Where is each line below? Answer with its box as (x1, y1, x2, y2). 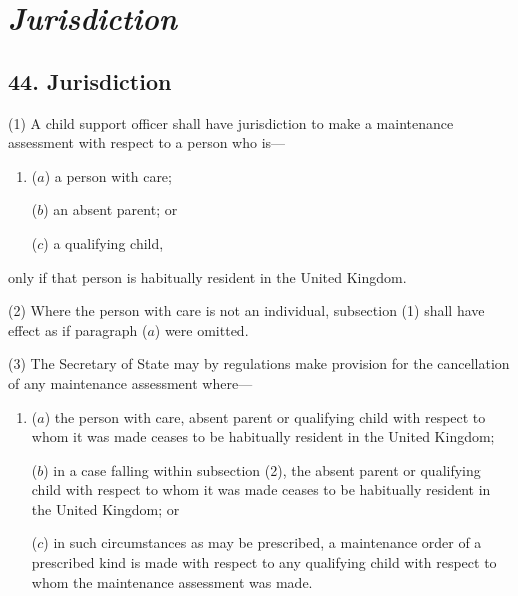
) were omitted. (154, 319, 249, 340)
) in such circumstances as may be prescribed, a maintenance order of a (43, 532, 482, 553)
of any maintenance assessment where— (8, 372, 253, 393)
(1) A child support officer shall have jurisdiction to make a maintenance (8, 112, 454, 133)
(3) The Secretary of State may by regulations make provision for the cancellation (8, 353, 510, 374)
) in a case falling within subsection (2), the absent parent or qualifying (43, 459, 481, 480)
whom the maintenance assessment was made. (31, 571, 313, 592)
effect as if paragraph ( (8, 319, 148, 340)
